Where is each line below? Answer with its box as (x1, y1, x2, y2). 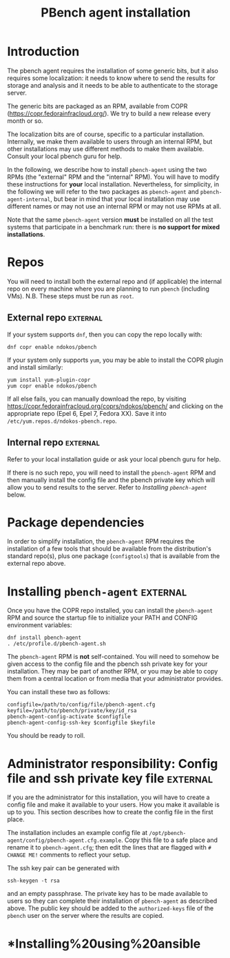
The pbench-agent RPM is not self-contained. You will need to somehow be (7, 653, 219, 661)
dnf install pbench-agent (7, 634, 81, 642)
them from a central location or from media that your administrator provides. (7, 675, 224, 683)
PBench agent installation (41, 5, 191, 21)
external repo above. (7, 559, 66, 568)
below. (7, 490, 26, 499)
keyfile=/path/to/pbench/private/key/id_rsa (7, 707, 137, 714)
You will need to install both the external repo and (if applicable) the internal (7, 277, 222, 285)
